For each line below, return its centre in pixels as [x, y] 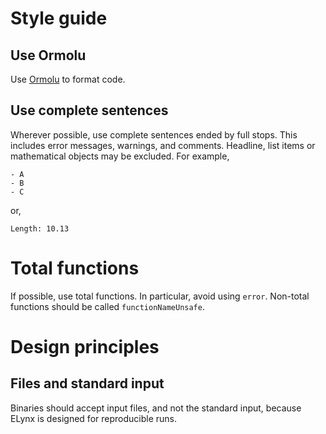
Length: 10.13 [40, 228]
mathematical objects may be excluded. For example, [120, 156]
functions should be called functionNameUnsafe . [107, 306]
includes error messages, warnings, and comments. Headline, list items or [163, 145]
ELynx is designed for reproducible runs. [93, 418]
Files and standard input [87, 383]
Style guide [59, 18]
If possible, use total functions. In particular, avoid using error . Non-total [160, 296]
